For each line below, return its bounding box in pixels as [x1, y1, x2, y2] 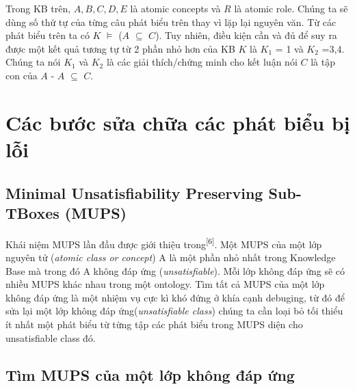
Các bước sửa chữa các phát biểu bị [5, 108, 350, 136]
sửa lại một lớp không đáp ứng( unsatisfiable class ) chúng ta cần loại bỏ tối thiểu [5, 304, 343, 318]
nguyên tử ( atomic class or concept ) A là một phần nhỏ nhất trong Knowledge [5, 250, 336, 264]
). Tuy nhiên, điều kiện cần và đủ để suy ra [155, 28, 337, 42]
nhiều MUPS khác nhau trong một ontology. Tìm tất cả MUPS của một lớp [5, 277, 325, 291]
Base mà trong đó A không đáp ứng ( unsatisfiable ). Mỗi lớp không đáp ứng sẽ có [5, 263, 345, 278]
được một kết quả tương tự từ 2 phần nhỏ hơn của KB [5, 41, 235, 55]
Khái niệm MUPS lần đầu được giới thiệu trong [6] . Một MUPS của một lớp [5, 234, 322, 251]
